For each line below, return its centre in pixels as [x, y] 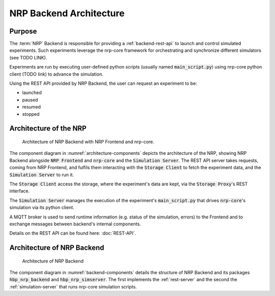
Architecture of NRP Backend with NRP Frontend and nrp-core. [88, 142]
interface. [20, 191]
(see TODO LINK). [28, 57]
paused [30, 100]
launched [32, 93]
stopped [31, 114]
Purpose [23, 31]
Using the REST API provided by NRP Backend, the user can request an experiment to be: [103, 83]
